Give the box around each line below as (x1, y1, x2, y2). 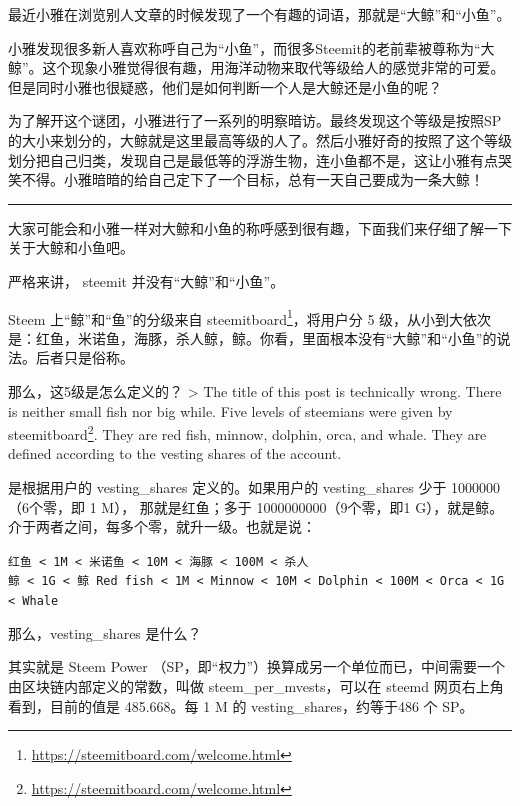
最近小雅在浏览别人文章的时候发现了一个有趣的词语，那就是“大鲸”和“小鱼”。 (8, 4, 511, 24)
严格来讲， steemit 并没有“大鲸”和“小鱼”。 (8, 270, 285, 291)
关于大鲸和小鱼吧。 (8, 237, 134, 258)
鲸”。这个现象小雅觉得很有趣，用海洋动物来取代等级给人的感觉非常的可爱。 (8, 57, 505, 78)
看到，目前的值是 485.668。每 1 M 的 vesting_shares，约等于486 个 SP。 (8, 695, 474, 716)
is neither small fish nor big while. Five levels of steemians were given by (8, 400, 453, 421)
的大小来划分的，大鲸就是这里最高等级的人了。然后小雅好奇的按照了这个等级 (8, 129, 512, 150)
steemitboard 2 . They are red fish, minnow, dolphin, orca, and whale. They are (8, 421, 487, 444)
